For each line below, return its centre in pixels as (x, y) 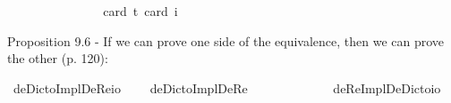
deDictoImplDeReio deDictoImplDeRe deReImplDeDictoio (227, 87)
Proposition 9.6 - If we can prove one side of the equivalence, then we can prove (226, 40)
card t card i (140, 11)
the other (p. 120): (58, 58)
